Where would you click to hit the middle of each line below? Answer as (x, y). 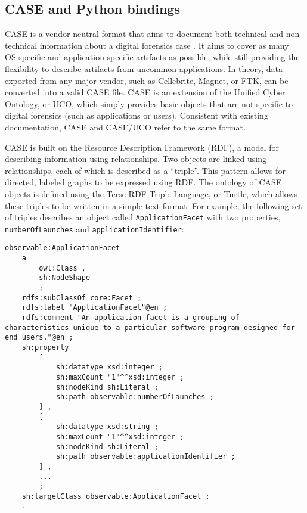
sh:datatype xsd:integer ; (109, 367)
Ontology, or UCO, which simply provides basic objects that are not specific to (149, 103)
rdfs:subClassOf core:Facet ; (82, 298)
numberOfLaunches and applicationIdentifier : (94, 228)
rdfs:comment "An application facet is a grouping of (131, 318)
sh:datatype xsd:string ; (107, 427)
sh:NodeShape (65, 278)
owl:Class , (63, 268)
